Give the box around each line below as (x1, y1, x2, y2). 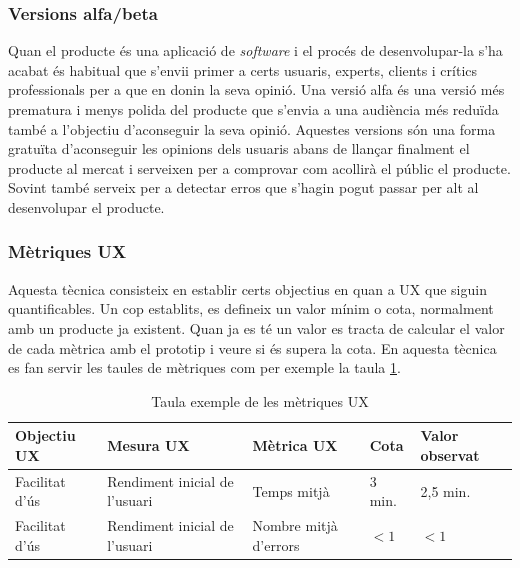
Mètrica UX (252, 435, 338, 456)
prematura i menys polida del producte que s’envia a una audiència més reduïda (8, 99, 499, 119)
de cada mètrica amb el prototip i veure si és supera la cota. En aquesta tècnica (8, 337, 497, 358)
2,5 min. (420, 480, 471, 501)
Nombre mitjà (252, 515, 338, 536)
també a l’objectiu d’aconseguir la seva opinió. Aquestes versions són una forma (8, 118, 496, 139)
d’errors (252, 534, 300, 555)
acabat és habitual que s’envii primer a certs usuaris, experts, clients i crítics (8, 59, 478, 80)
